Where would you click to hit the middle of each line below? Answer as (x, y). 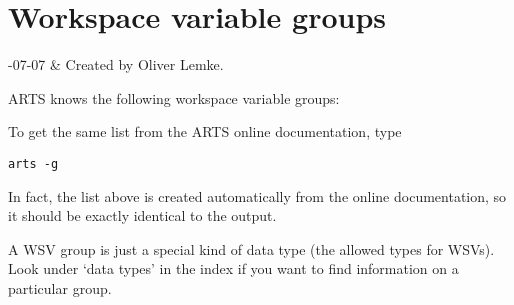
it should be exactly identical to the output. (142, 215)
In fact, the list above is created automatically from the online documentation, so (257, 195)
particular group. (60, 287)
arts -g (33, 163)
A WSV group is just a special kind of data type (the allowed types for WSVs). (251, 248)
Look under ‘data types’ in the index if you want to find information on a (233, 268)
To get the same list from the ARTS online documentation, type (205, 131)
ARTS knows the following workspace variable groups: (174, 97)
